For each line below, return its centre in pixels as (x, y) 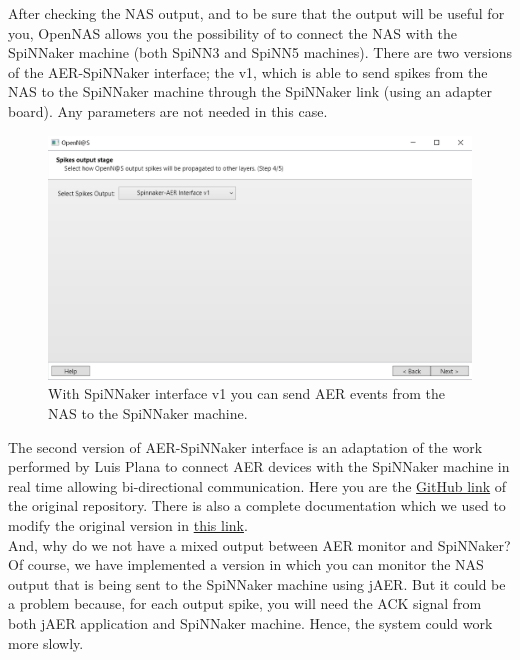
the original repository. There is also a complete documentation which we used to (257, 505)
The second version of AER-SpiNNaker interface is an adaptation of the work (245, 446)
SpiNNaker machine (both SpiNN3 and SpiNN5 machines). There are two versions (260, 52)
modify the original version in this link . (128, 525)
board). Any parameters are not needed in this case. (168, 110)
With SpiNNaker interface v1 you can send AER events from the (246, 393)
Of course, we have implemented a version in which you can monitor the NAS (246, 564)
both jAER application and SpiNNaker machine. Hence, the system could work (250, 622)
